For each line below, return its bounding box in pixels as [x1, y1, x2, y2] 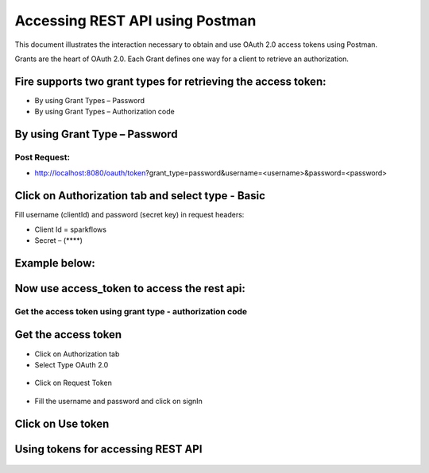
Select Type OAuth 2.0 [34, 360, 109, 369]
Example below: [14, 256, 95, 270]
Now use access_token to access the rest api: [14, 282, 245, 295]
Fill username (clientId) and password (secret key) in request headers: [14, 210, 245, 220]
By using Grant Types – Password [34, 95, 145, 105]
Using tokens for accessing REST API [14, 442, 203, 456]
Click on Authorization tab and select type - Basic [14, 189, 266, 202]
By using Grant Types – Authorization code [34, 107, 175, 117]
